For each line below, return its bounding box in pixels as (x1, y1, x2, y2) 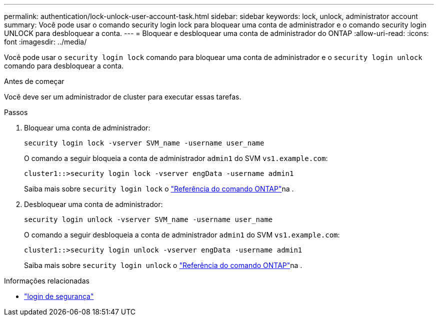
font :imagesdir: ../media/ (4, 37, 87, 46)
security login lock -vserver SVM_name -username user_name (24, 139, 264, 147)
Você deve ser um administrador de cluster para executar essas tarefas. (4, 92, 241, 101)
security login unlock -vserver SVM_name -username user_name (24, 215, 273, 223)
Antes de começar (4, 77, 64, 85)
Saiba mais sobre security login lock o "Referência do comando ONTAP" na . (24, 184, 294, 193)
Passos (4, 108, 28, 116)
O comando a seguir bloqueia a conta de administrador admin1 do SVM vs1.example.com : (24, 154, 328, 162)
